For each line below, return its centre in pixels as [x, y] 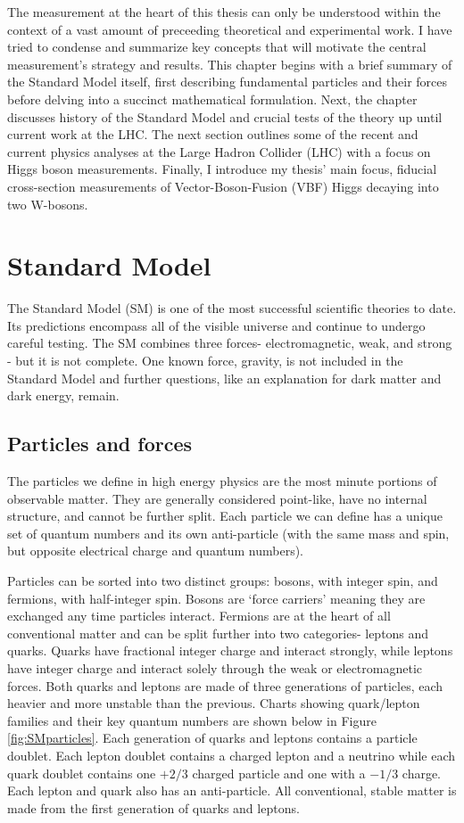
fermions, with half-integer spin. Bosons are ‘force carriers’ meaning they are [216, 598]
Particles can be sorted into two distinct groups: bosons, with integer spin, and [223, 580]
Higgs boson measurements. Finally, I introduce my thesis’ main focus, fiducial [222, 169]
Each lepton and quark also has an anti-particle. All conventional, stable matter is [232, 790]
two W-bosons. [48, 204]
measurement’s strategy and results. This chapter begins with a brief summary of [230, 64]
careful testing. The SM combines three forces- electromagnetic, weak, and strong [230, 343]
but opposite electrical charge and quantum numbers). [156, 551]
